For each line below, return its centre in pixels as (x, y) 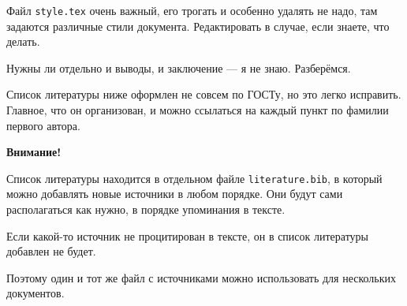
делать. (23, 41)
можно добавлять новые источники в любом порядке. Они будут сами (175, 194)
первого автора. (43, 125)
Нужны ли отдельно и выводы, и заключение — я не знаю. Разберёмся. (179, 67)
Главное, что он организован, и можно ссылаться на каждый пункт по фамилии (198, 110)
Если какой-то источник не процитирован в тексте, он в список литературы (188, 235)
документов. (35, 293)
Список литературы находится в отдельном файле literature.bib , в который (194, 178)
